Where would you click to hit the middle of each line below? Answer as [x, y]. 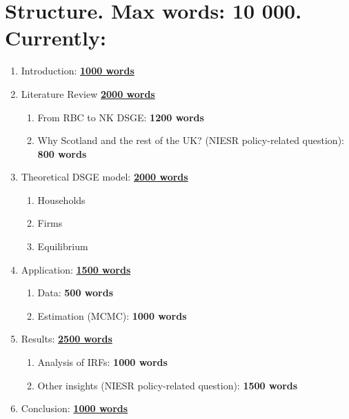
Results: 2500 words [67, 339]
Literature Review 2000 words [88, 93]
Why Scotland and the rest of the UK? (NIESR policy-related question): [191, 140]
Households [61, 200]
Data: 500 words [75, 293]
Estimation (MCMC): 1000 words [112, 315]
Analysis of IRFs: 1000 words [102, 362]
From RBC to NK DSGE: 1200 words [121, 117]
